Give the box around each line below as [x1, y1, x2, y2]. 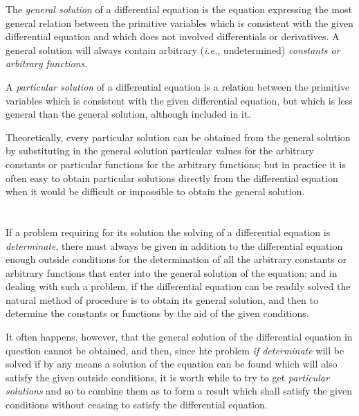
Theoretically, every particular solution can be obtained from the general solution [6, 129, 351, 144]
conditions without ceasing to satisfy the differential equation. [6, 397, 268, 412]
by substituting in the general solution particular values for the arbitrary [6, 143, 314, 158]
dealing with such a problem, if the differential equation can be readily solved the [6, 279, 351, 293]
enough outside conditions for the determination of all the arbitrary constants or [6, 252, 347, 266]
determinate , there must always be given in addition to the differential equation [6, 238, 343, 253]
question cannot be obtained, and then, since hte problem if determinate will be [6, 343, 344, 357]
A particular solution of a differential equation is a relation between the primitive [6, 79, 350, 93]
